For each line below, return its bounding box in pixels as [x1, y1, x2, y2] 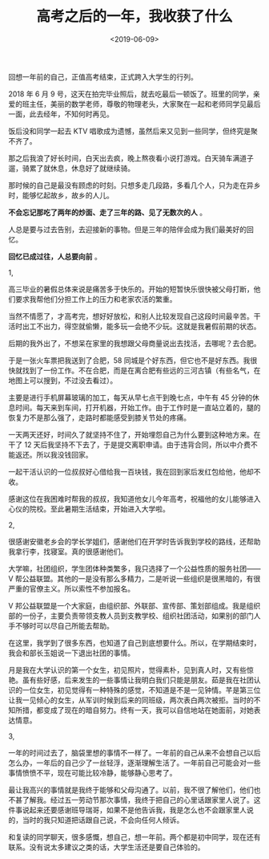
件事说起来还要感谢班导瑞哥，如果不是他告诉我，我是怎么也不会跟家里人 [8, 804, 247, 815]
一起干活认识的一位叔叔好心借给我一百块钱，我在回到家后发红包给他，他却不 [8, 466, 261, 476]
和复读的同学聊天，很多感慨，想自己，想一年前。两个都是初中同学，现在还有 [8, 832, 261, 841]
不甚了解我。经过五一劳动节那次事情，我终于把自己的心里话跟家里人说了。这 [8, 795, 261, 804]
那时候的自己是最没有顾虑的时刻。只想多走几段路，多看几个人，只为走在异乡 [8, 180, 261, 189]
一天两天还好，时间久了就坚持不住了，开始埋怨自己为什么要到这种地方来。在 [8, 429, 261, 439]
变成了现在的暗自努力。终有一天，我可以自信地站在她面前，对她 [42, 705, 254, 714]
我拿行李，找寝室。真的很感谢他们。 [8, 547, 128, 556]
